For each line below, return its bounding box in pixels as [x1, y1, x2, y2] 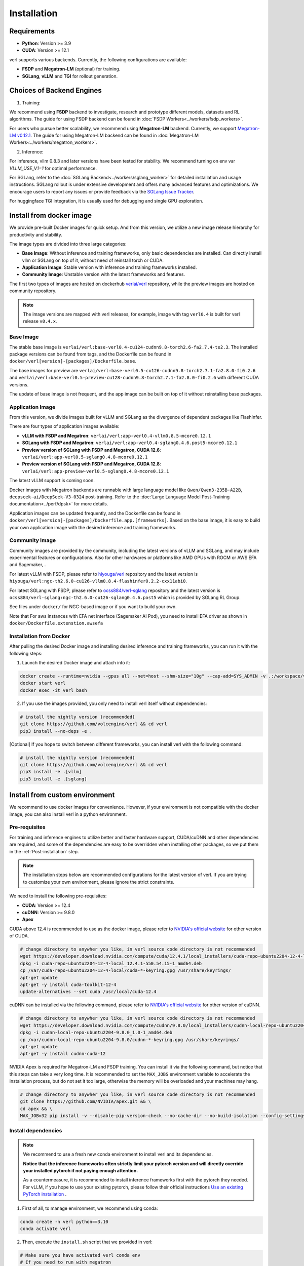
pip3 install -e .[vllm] [20, 769, 82, 775]
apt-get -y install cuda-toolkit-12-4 [20, 982, 117, 987]
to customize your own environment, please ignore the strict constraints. [23, 879, 175, 885]
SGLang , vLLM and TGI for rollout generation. [22, 73, 118, 79]
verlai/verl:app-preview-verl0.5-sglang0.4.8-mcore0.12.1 [22, 468, 169, 474]
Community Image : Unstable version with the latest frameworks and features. [22, 271, 185, 278]
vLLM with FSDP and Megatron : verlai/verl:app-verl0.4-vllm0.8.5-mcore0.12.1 [22, 432, 211, 439]
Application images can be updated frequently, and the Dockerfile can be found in [9, 510, 181, 516]
